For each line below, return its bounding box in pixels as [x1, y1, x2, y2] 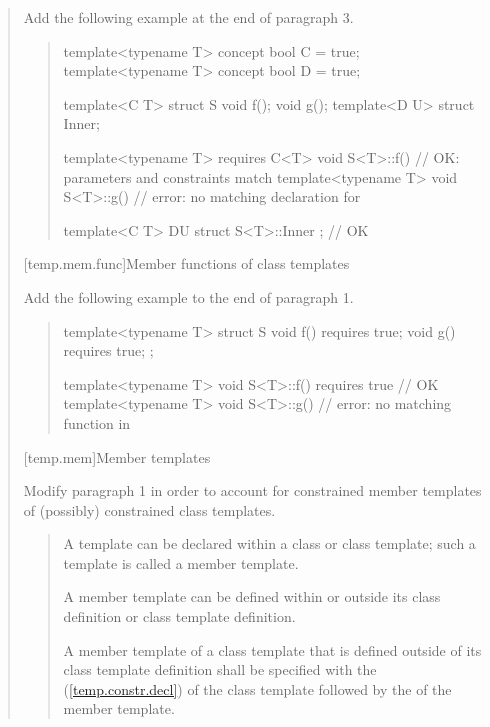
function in [63, 412, 131, 433]
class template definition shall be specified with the [63, 659, 377, 680]
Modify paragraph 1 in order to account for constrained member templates [23, 480, 482, 501]
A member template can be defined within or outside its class [63, 586, 441, 607]
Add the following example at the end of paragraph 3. [23, 7, 354, 27]
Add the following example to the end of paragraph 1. [23, 286, 354, 307]
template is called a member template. [63, 552, 299, 573]
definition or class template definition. [63, 606, 296, 627]
